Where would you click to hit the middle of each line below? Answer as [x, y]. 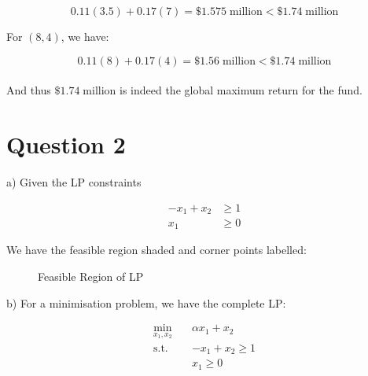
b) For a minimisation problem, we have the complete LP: [146, 302]
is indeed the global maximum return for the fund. [241, 90]
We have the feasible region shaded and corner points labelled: [156, 250]
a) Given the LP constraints [74, 181]
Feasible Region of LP [91, 276]
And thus [29, 90]
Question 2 [66, 144]
